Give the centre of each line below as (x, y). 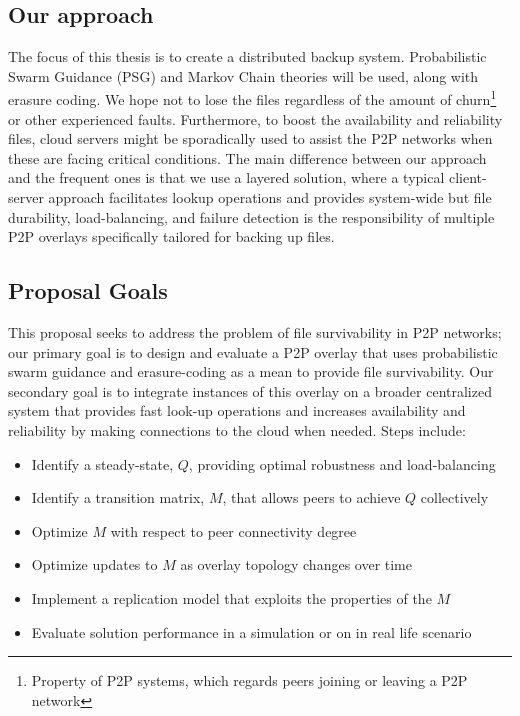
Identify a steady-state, (102, 463)
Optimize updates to (94, 564)
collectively (454, 497)
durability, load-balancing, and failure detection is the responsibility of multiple (251, 216)
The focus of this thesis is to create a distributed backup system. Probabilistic (247, 56)
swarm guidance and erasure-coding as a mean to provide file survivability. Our (251, 371)
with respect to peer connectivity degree (233, 530)
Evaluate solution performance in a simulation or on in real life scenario (251, 631)
